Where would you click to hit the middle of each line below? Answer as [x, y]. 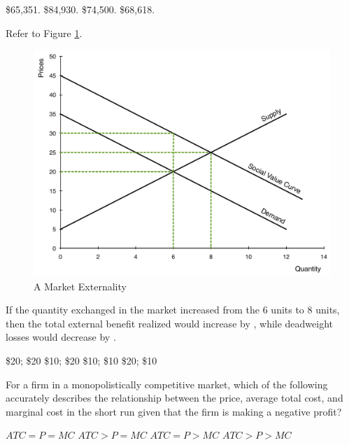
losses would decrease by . [61, 337]
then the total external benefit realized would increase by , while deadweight [170, 323]
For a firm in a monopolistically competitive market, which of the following [167, 384]
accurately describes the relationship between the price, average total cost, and [174, 398]
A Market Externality [80, 286]
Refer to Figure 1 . [44, 33]
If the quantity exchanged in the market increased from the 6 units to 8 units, [173, 310]
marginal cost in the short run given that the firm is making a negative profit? [174, 411]
